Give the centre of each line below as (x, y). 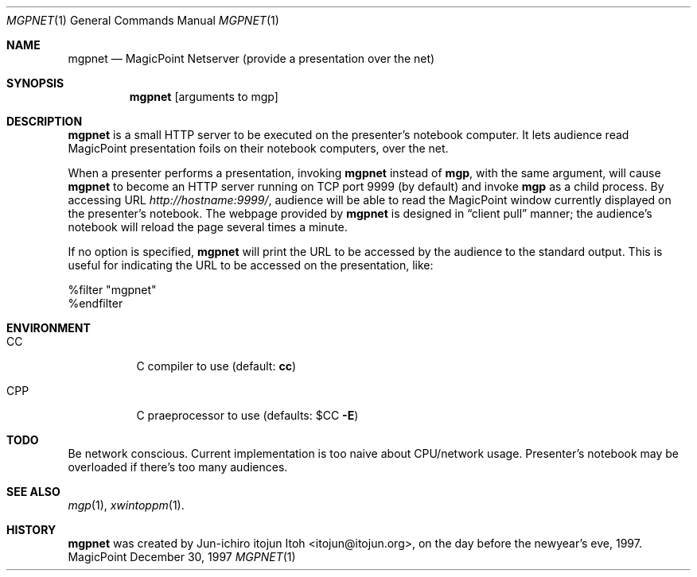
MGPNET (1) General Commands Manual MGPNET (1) (143, 20)
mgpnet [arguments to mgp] (204, 97)
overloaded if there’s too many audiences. (178, 467)
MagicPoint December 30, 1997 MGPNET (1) (182, 557)
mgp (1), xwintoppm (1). (126, 505)
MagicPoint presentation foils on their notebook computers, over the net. (258, 148)
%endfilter (95, 303)
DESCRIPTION (45, 121)
